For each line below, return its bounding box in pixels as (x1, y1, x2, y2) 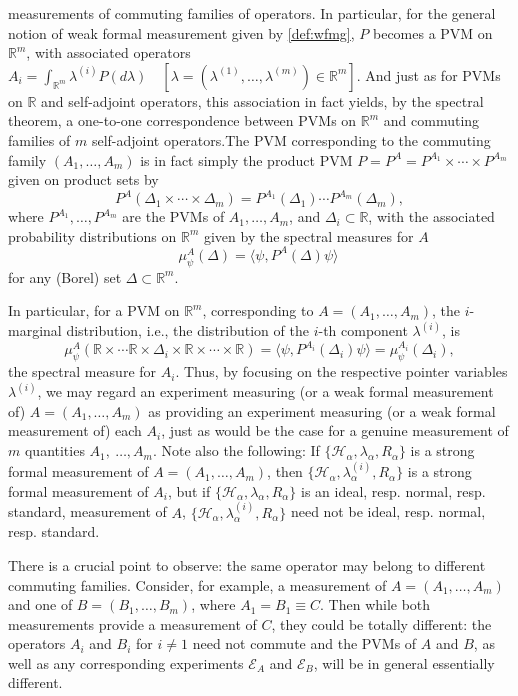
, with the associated (368, 206, 495, 227)
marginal (8, 320, 62, 341)
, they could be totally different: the (271, 613, 492, 634)
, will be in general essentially (313, 652, 495, 673)
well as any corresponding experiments (8, 652, 244, 673)
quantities (24, 440, 85, 461)
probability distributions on (8, 225, 177, 246)
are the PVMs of (122, 206, 225, 227)
